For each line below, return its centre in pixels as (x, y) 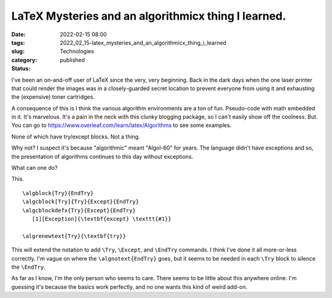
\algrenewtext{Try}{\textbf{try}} (74, 236)
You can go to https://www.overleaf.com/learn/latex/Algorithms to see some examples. (121, 125)
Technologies (77, 52)
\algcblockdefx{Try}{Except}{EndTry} (79, 210)
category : (24, 60)
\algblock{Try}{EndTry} (58, 193)
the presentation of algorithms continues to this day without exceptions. (102, 156)
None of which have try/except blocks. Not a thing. (76, 136)
